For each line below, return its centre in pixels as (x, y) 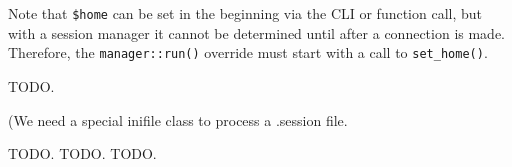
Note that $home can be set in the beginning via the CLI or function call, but (245, 13)
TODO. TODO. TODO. (82, 153)
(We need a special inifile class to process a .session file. (178, 119)
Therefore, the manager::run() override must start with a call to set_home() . (248, 52)
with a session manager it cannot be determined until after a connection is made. (257, 32)
